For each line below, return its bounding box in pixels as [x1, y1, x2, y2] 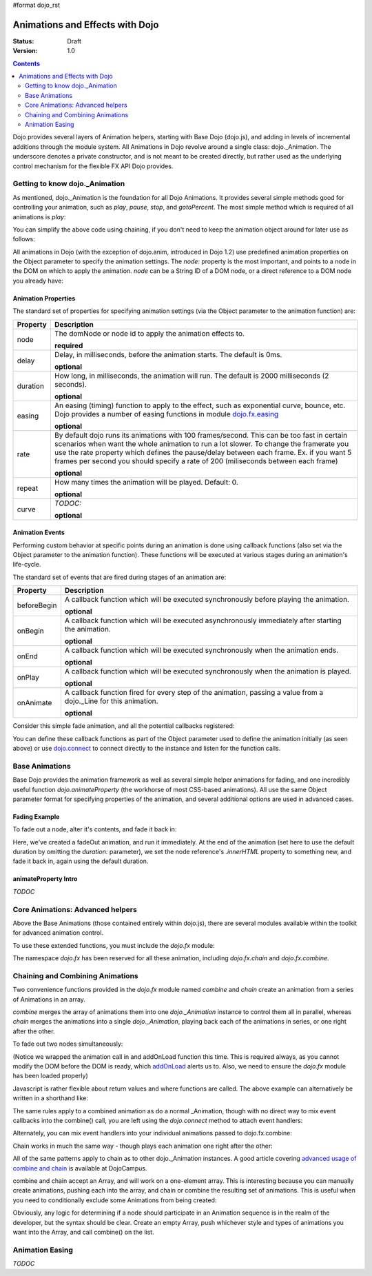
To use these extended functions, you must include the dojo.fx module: [12, 941, 215, 949]
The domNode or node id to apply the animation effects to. [54, 328, 245, 338]
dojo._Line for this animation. [64, 696, 158, 706]
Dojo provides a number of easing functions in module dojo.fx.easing [54, 409, 279, 418]
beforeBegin [17, 600, 57, 610]
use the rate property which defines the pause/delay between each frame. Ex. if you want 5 [54, 447, 352, 457]
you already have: [12, 276, 63, 285]
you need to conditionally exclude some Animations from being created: [12, 1196, 217, 1204]
